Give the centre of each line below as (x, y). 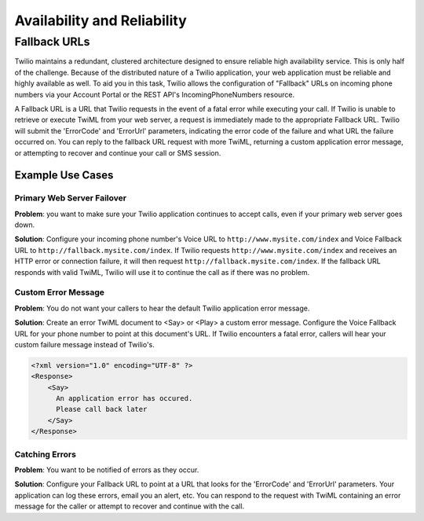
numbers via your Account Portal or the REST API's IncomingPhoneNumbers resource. (155, 94)
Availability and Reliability (101, 20)
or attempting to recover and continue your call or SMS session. (118, 152)
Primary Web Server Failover (71, 198)
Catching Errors (45, 454)
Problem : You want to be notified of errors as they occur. (107, 470)
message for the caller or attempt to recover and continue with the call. (130, 506)
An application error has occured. (124, 398)
